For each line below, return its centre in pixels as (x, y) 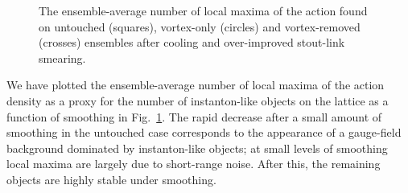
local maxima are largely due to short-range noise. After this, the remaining (194, 164)
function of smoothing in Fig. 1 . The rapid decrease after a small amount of (194, 116)
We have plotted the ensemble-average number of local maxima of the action (196, 85)
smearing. (62, 57)
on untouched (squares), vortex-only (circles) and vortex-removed (200, 26)
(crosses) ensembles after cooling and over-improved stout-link (192, 42)
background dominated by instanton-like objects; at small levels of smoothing (197, 148)
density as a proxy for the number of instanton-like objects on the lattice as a (198, 100)
